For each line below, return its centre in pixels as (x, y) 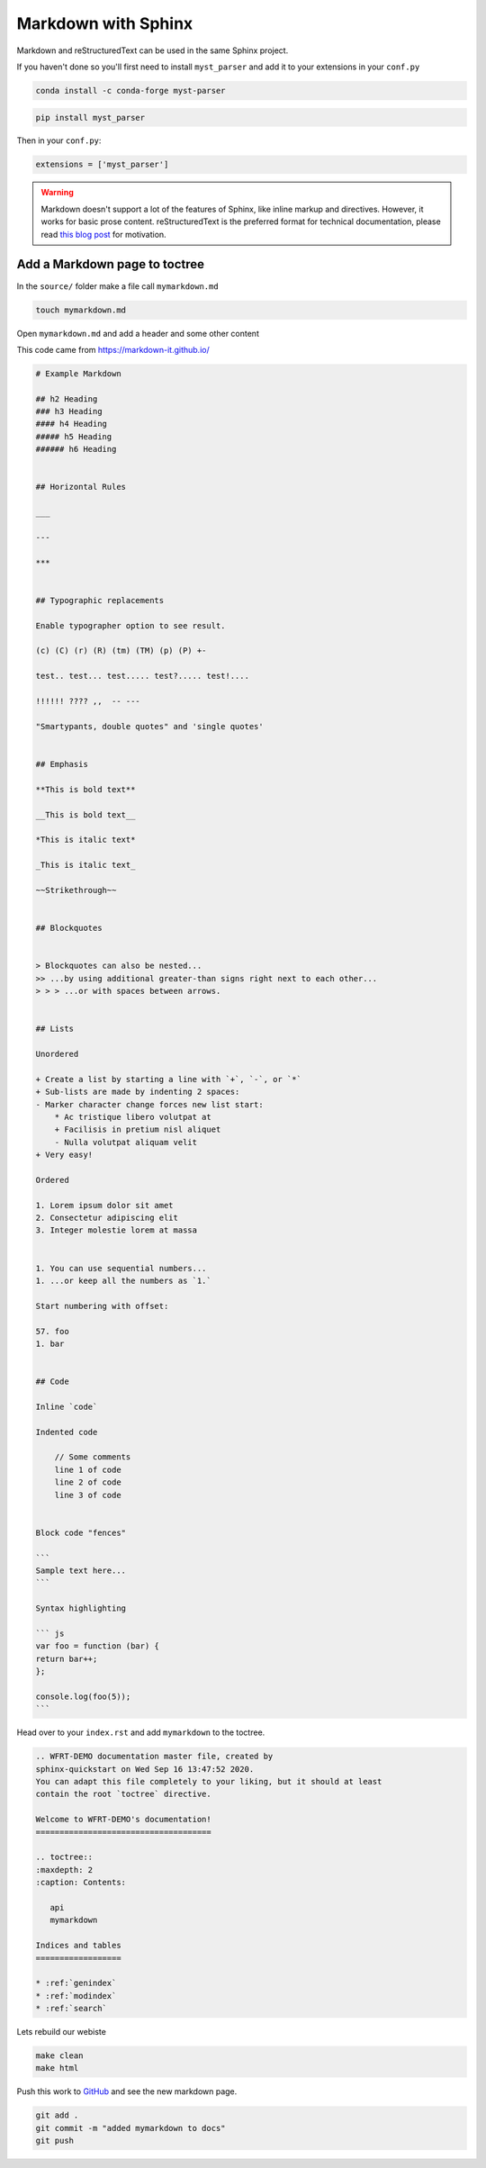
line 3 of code (88, 1495)
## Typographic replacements (100, 600)
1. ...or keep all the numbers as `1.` (123, 1281)
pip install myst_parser (90, 117)
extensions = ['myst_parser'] (102, 165)
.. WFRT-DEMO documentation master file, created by (154, 1757)
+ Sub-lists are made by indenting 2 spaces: (138, 1092)
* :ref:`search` (72, 2009)
